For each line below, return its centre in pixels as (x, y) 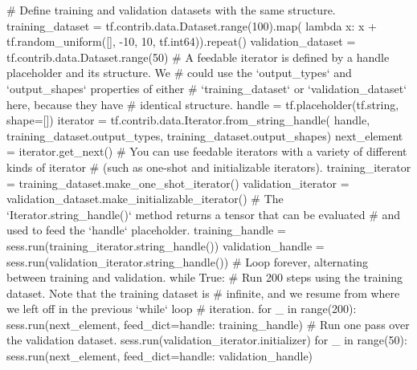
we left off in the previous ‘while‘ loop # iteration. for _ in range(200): (182, 309)
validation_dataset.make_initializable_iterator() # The (145, 199)
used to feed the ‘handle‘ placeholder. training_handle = (146, 230)
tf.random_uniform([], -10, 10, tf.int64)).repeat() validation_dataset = (181, 41)
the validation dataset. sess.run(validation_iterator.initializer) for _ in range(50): (207, 340)
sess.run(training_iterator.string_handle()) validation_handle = (166, 245)
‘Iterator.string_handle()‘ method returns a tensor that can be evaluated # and (204, 214)
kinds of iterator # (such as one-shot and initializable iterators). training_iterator (209, 167)
